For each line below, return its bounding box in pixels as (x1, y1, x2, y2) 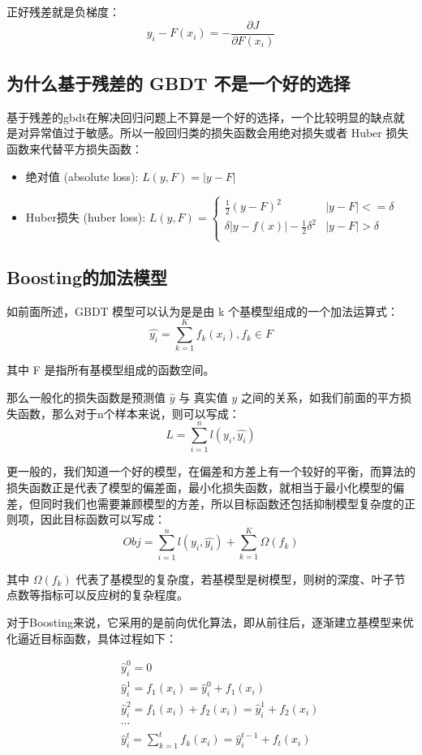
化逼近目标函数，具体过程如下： (6, 629, 177, 646)
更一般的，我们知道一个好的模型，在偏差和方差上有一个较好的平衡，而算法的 (6, 463, 416, 480)
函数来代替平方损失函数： (6, 140, 143, 157)
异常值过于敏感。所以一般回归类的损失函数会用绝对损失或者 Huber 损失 (28, 124, 409, 141)
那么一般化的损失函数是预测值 (6, 389, 166, 405)
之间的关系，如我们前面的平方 (241, 389, 401, 405)
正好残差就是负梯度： (6, 3, 120, 19)
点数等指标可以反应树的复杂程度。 (6, 586, 188, 603)
